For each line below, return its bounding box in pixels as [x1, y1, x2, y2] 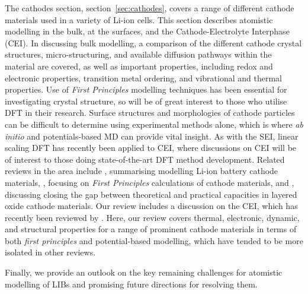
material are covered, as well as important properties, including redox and [5, 59, 273, 72]
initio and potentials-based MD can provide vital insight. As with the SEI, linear [5, 129, 299, 142]
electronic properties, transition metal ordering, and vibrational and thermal [5, 71, 282, 84]
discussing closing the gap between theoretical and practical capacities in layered [5, 188, 297, 200]
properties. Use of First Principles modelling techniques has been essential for [5, 83, 287, 96]
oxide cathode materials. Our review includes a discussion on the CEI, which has [5, 200, 298, 212]
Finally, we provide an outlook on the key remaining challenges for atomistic [5, 266, 283, 279]
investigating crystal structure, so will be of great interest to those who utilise [5, 94, 287, 107]
